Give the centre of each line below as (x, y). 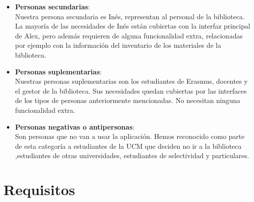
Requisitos (39, 189)
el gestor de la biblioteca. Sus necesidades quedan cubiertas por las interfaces (131, 90)
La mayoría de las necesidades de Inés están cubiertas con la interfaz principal (133, 26)
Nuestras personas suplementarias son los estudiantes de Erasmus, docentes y (131, 81)
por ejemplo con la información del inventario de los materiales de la (118, 45)
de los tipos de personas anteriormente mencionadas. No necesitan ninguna (128, 100)
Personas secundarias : (53, 6)
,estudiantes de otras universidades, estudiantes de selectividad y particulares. (132, 155)
